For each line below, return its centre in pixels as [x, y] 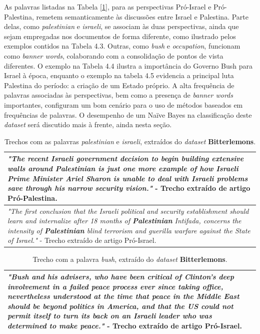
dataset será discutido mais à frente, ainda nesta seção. [88, 124]
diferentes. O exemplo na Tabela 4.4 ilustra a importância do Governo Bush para [128, 65]
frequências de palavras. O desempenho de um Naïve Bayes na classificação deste [128, 114]
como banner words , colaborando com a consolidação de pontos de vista [114, 55]
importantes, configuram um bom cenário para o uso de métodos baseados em [123, 104]
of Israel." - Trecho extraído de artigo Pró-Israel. [82, 240]
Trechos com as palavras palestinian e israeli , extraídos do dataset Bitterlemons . [130, 141]
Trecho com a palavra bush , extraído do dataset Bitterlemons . [130, 259]
